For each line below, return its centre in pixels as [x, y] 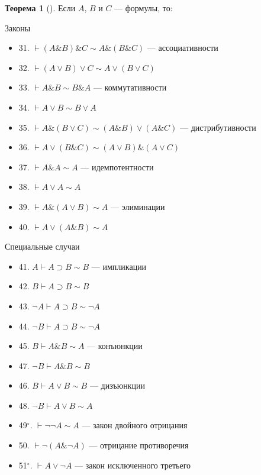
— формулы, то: [144, 8]
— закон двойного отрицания [135, 425]
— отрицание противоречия [139, 445]
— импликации [119, 266]
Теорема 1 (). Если [40, 8]
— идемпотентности [117, 167]
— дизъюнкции [117, 385]
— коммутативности [130, 87]
